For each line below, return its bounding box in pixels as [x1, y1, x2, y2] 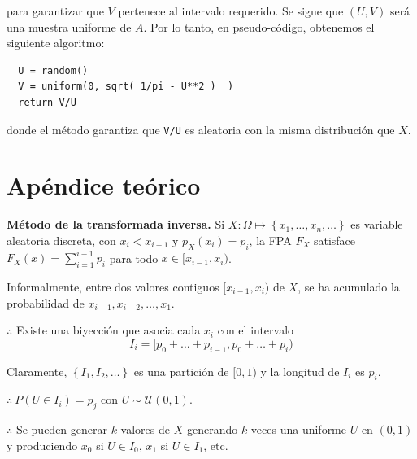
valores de [120, 421, 170, 438]
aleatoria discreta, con [7, 231, 116, 248]
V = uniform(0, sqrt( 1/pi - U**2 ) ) [18, 81, 234, 93]
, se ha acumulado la [298, 278, 400, 295]
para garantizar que [7, 2, 104, 19]
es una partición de [133, 362, 229, 379]
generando [186, 421, 238, 438]
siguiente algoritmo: [7, 34, 105, 51]
